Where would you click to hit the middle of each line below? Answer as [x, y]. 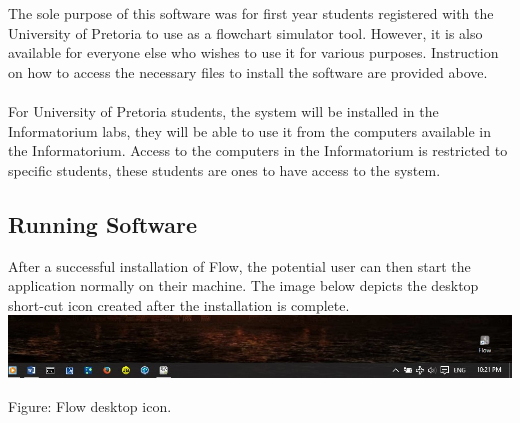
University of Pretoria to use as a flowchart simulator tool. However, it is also [245, 32]
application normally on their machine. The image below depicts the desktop [243, 285]
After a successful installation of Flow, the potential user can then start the [239, 265]
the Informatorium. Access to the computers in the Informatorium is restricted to [258, 150]
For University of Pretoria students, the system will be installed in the [223, 110]
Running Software [103, 223]
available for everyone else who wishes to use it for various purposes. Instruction [253, 52]
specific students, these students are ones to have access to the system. [224, 169]
